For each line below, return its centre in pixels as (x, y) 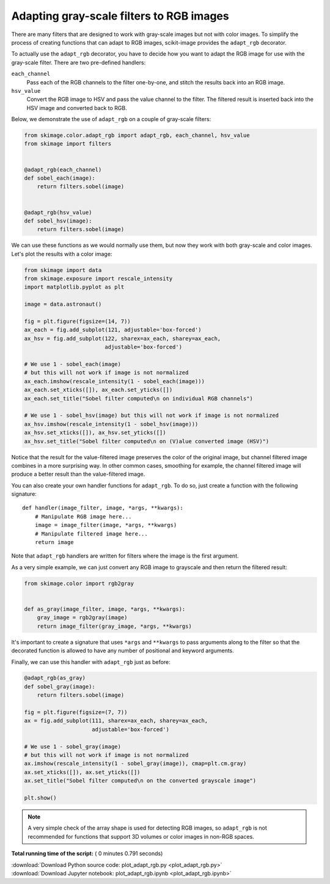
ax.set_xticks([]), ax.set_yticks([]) (82, 772)
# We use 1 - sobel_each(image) (73, 364)
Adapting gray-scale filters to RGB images (120, 16)
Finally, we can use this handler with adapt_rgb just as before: (91, 662)
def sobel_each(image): (60, 178)
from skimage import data (63, 270)
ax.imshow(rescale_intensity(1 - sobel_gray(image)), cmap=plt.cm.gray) (135, 764)
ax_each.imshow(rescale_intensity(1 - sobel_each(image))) (114, 381)
